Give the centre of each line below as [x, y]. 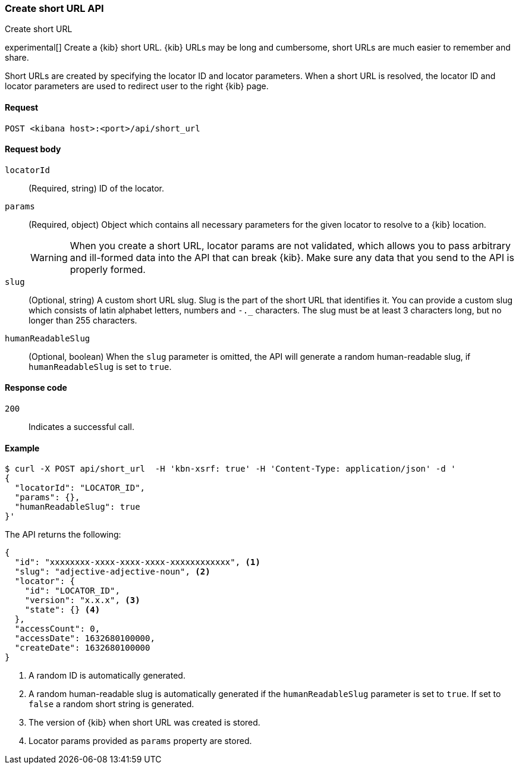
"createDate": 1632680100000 [82, 648]
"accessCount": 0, [57, 629]
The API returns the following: [63, 535]
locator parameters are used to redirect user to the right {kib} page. [137, 86]
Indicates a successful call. [81, 427]
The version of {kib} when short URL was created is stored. [144, 723]
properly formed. [108, 269]
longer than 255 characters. [83, 320]
